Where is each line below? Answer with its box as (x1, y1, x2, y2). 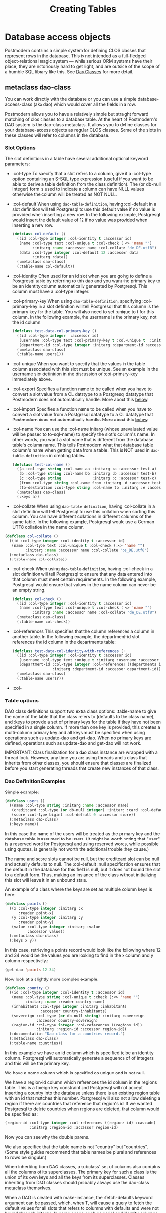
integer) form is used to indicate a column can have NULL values (12, 187, 144, 192)
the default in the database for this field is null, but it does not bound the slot (5, 866, 161, 872)
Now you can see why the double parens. (5, 1134, 90, 1140)
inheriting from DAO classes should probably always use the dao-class (5, 1179, 149, 1185)
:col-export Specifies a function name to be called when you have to (12, 386, 152, 392)
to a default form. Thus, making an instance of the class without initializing (5, 872, 157, 878)
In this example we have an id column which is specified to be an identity (5, 1050, 154, 1056)
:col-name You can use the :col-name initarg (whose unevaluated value (12, 426, 158, 432)
